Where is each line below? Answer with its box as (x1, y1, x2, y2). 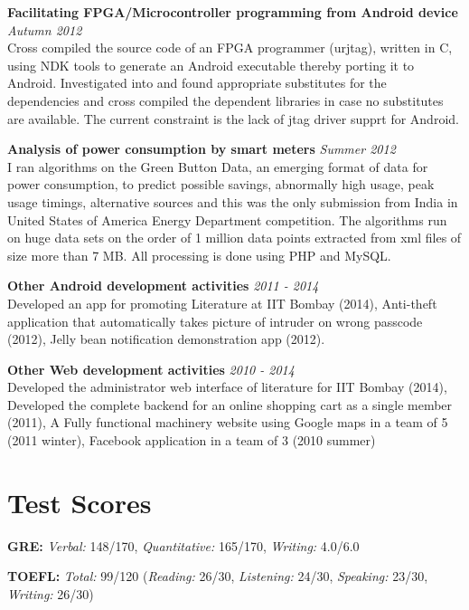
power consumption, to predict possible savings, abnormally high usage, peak (7, 175, 435, 194)
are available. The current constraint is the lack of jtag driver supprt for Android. (7, 109, 459, 128)
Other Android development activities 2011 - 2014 (7, 276, 319, 295)
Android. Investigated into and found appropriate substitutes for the (7, 73, 387, 92)
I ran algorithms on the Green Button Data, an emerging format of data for (7, 157, 428, 176)
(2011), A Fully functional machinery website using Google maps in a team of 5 (7, 413, 448, 432)
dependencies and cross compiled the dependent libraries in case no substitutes (7, 91, 444, 110)
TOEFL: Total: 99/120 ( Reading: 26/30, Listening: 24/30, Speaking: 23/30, (7, 567, 428, 586)
